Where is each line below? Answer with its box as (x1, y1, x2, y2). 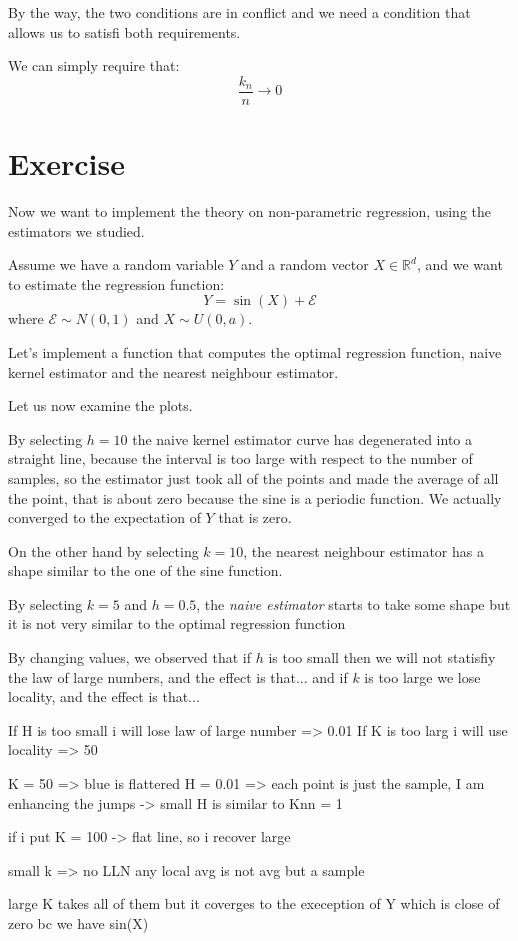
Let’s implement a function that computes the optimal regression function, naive (8, 341, 502, 362)
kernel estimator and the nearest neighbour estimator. (8, 361, 339, 382)
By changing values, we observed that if (8, 647, 252, 668)
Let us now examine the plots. (8, 395, 193, 416)
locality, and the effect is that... (8, 686, 200, 707)
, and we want (416, 254, 503, 275)
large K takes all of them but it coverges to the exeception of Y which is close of (8, 893, 500, 914)
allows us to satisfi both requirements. (8, 21, 241, 42)
